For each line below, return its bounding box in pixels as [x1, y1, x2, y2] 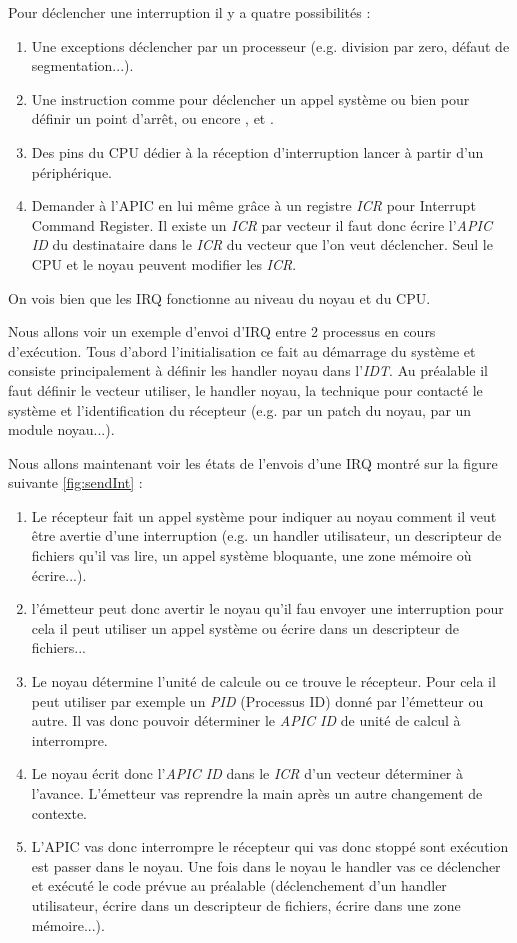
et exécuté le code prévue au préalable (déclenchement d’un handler [31, 875, 447, 896]
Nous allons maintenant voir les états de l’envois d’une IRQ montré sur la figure [8, 452, 498, 473]
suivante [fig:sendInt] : [8, 472, 143, 493]
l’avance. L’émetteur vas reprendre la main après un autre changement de [31, 783, 483, 803]
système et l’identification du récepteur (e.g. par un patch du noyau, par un [8, 399, 472, 420]
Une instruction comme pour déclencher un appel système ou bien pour [31, 88, 470, 109]
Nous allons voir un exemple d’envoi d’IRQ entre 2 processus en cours [8, 321, 436, 342]
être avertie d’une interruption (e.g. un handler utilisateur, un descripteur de [31, 525, 502, 546]
